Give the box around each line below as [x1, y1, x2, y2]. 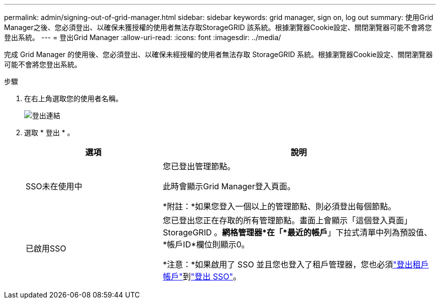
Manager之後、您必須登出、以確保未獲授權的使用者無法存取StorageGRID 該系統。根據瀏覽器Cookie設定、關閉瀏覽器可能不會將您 [4, 23, 432, 32]
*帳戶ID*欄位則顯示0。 [163, 239, 250, 249]
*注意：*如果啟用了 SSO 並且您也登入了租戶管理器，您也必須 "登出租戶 [163, 259, 429, 269]
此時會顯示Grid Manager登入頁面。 [163, 181, 295, 191]
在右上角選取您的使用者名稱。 [24, 94, 123, 103]
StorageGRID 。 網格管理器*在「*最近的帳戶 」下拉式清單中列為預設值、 [163, 227, 432, 237]
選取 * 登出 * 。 [24, 128, 74, 137]
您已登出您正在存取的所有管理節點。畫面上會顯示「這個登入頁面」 [163, 215, 412, 225]
